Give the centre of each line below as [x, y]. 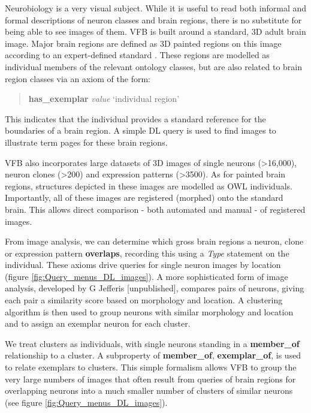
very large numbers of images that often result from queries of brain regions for [150, 379]
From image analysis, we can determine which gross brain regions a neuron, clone [154, 241]
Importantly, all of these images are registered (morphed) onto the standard [144, 198]
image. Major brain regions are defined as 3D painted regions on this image [143, 43]
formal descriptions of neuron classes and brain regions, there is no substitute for [153, 19]
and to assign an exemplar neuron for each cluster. [98, 323]
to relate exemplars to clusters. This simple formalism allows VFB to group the [151, 367]
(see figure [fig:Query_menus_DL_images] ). [86, 402]
